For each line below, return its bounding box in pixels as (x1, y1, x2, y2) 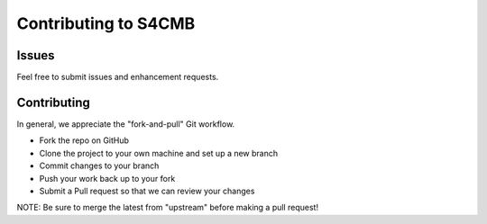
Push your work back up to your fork (39, 173, 176, 184)
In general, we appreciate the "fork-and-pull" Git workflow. (16, 118, 235, 130)
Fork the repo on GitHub (39, 135, 130, 146)
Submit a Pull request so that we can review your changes (39, 185, 255, 196)
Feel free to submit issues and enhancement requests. (16, 72, 219, 83)
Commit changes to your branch (39, 160, 160, 171)
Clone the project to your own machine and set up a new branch (39, 148, 279, 158)
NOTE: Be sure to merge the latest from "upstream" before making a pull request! (16, 202, 319, 213)
